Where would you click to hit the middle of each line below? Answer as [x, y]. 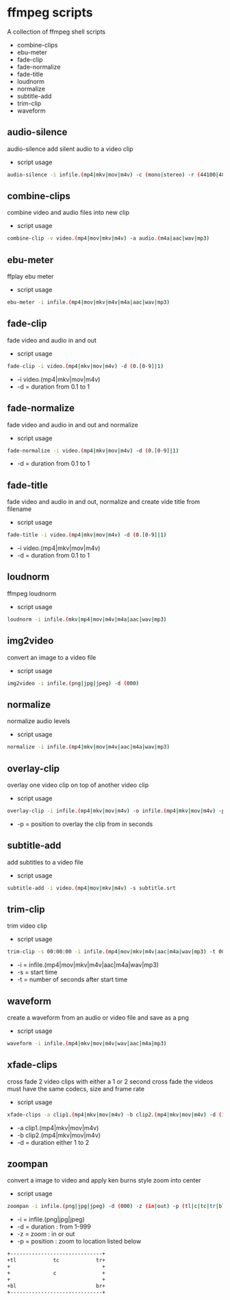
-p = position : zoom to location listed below [79, 1242]
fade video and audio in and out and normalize [73, 424]
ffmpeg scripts [50, 13]
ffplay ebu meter [30, 277]
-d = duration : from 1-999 [54, 1227]
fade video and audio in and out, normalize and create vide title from [104, 502]
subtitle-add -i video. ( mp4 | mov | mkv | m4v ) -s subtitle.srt [91, 888]
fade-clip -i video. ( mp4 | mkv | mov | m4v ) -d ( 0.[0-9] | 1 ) [86, 366]
